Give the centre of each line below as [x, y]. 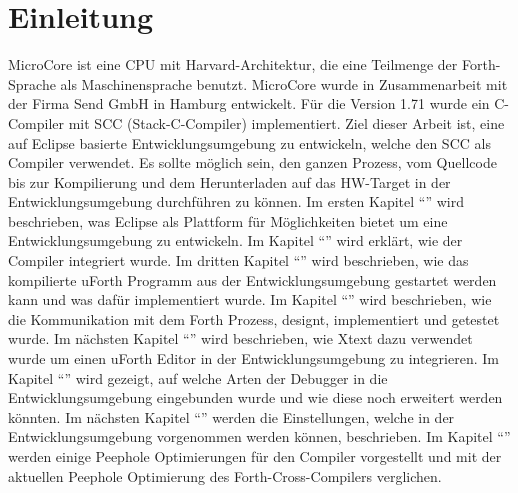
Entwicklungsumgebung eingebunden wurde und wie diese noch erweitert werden [255, 397]
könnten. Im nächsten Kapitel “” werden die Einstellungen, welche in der [231, 416]
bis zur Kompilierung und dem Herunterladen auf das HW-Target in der [229, 181]
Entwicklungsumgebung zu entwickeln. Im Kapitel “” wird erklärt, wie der [235, 240]
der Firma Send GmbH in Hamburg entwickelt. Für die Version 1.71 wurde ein [249, 103]
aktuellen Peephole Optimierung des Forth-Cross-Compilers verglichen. [225, 475]
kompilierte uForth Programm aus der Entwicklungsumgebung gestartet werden [252, 279]
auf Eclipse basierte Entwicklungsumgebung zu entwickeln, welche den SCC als [249, 142]
